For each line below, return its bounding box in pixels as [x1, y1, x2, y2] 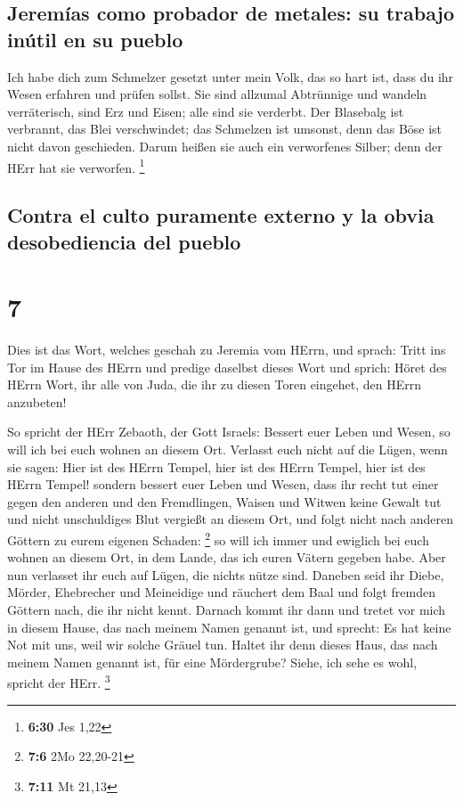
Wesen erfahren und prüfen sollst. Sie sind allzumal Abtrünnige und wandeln [7, 85, 427, 103]
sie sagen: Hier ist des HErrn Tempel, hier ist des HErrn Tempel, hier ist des [7, 457, 426, 476]
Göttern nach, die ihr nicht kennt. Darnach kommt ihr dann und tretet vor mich [7, 601, 446, 619]
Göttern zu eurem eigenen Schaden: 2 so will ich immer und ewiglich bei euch [7, 528, 429, 549]
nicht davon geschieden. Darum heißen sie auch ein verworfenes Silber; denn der [7, 136, 443, 155]
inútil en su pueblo [7, 25, 183, 53]
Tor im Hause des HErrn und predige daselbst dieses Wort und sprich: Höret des [7, 357, 447, 376]
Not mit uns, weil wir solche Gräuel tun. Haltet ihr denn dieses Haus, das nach [7, 635, 438, 654]
